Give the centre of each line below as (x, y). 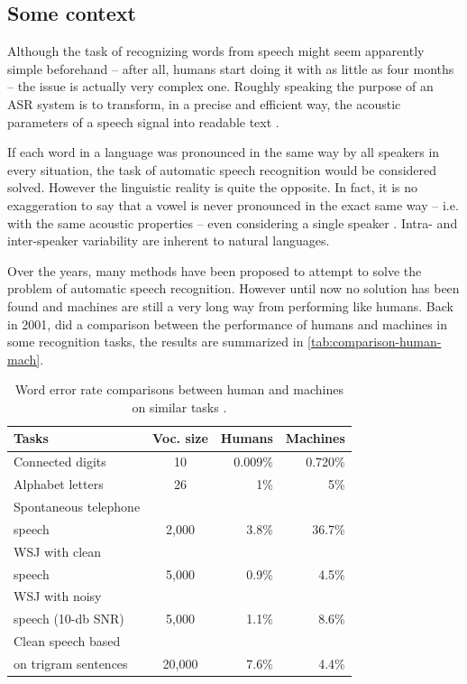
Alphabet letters (59, 484)
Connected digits (60, 462)
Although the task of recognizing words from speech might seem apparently (216, 51)
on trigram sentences (71, 663)
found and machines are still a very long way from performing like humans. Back (230, 305)
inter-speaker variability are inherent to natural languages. (169, 240)
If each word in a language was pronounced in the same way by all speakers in (224, 152)
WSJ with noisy (58, 596)
